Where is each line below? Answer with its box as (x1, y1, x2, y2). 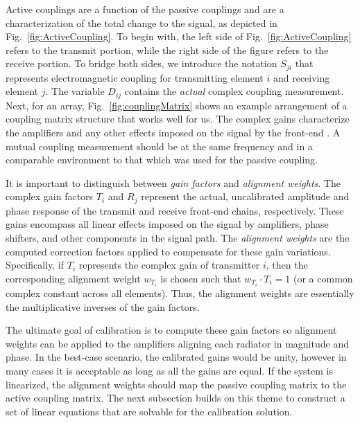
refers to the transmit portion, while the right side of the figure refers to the (6, 42, 329, 57)
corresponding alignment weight (6, 271, 141, 285)
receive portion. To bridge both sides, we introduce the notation (6, 56, 277, 71)
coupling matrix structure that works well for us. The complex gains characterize (6, 111, 350, 126)
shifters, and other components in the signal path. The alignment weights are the (6, 231, 350, 245)
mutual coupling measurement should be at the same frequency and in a (6, 138, 313, 153)
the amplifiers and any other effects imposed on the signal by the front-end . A (6, 125, 341, 140)
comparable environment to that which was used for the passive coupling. (6, 152, 318, 167)
